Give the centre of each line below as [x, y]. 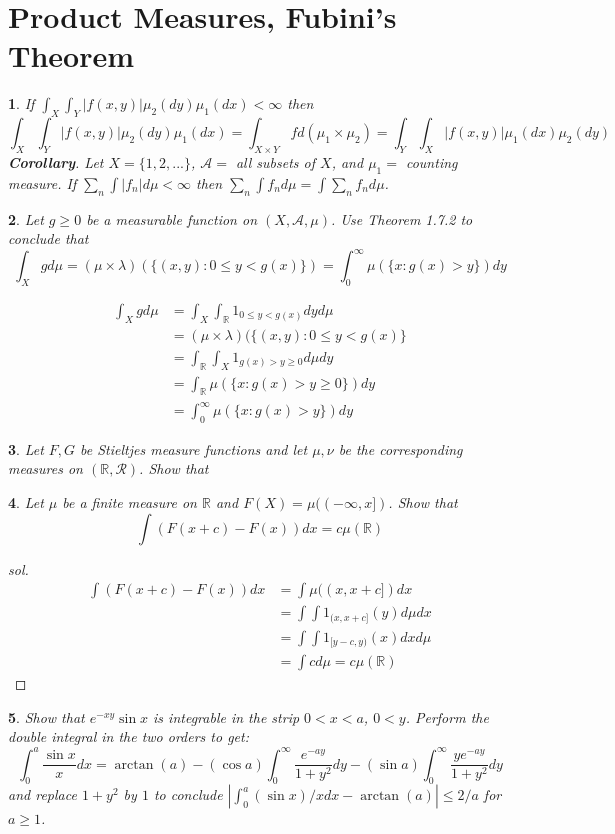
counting [431, 161]
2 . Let [26, 218]
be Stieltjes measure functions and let [194, 448]
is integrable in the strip [226, 716]
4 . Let [26, 502]
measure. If [42, 182]
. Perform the [447, 716]
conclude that [48, 238]
